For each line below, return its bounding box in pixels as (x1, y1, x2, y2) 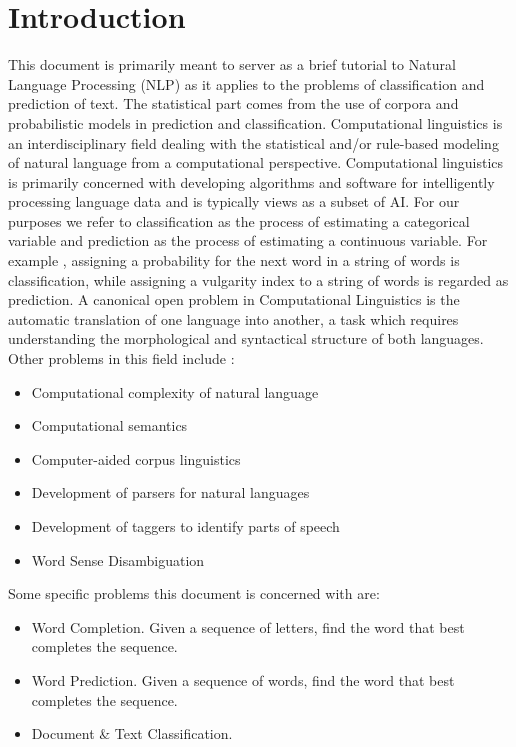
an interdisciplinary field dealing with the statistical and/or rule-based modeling (8, 132, 499, 153)
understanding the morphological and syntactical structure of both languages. (8, 328, 484, 349)
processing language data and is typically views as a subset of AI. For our (8, 191, 460, 212)
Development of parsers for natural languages (31, 482, 310, 503)
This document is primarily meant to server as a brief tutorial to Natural (8, 54, 456, 75)
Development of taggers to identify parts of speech (31, 516, 340, 536)
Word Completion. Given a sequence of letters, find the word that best (31, 616, 465, 637)
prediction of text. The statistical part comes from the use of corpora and (8, 93, 459, 114)
